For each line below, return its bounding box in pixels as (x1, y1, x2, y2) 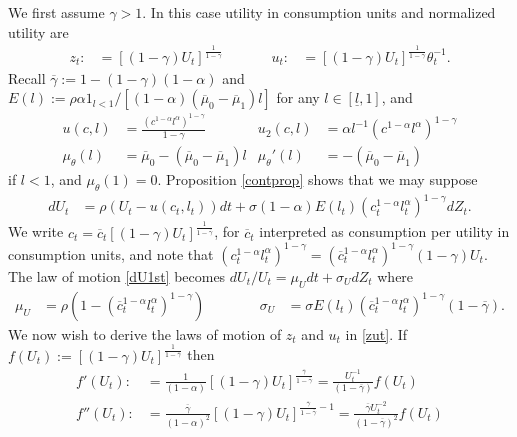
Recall (8, 67, 46, 88)
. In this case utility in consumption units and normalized (142, 2, 496, 22)
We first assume (8, 2, 105, 22)
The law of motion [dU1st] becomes (8, 265, 226, 286)
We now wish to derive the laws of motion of (8, 323, 282, 344)
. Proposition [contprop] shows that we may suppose (157, 169, 478, 190)
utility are (8, 21, 69, 42)
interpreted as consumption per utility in (259, 221, 510, 242)
